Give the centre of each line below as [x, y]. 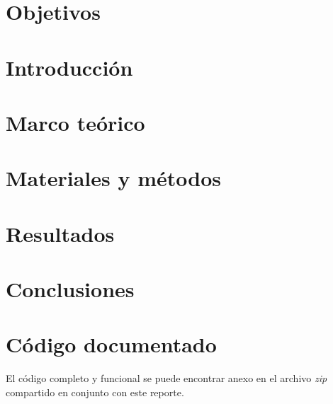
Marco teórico [75, 122]
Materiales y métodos [113, 178]
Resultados [60, 233]
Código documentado [111, 344]
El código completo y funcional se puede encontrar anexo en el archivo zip [166, 378]
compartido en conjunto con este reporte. [95, 392]
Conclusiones [70, 289]
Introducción [69, 67]
